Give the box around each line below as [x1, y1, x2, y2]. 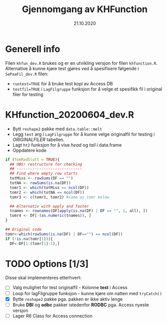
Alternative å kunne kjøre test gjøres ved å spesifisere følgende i [5, 65, 139, 71]
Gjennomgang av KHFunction [22, 4, 148, 15]
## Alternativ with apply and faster [10, 204, 89, 209]
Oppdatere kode [12, 147, 47, 153]
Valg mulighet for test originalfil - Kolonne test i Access [12, 285, 128, 291]
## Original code [5, 227, 42, 232]
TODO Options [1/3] [5, 258, 89, 269]
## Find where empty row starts [10, 171, 78, 176]
